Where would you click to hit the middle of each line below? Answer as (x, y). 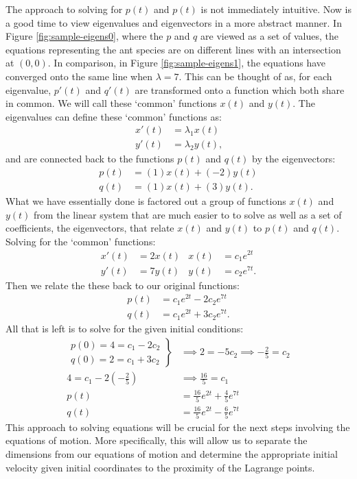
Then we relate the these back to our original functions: (123, 285)
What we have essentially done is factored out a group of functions (146, 201)
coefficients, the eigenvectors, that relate (90, 228)
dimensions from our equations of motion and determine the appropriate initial (172, 454)
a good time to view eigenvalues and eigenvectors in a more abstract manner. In (174, 22)
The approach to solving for (64, 9)
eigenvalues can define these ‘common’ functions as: (114, 116)
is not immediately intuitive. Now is (276, 9)
